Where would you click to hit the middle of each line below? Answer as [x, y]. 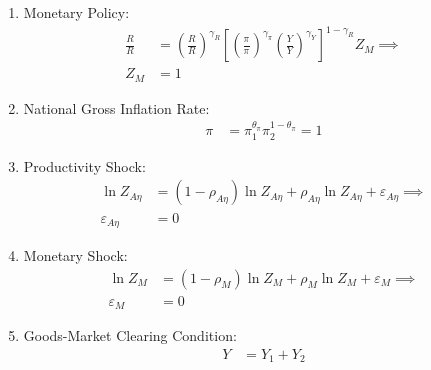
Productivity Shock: [84, 165]
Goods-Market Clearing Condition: [130, 335]
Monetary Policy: [76, 12]
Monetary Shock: [75, 254]
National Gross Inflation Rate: [116, 107]
